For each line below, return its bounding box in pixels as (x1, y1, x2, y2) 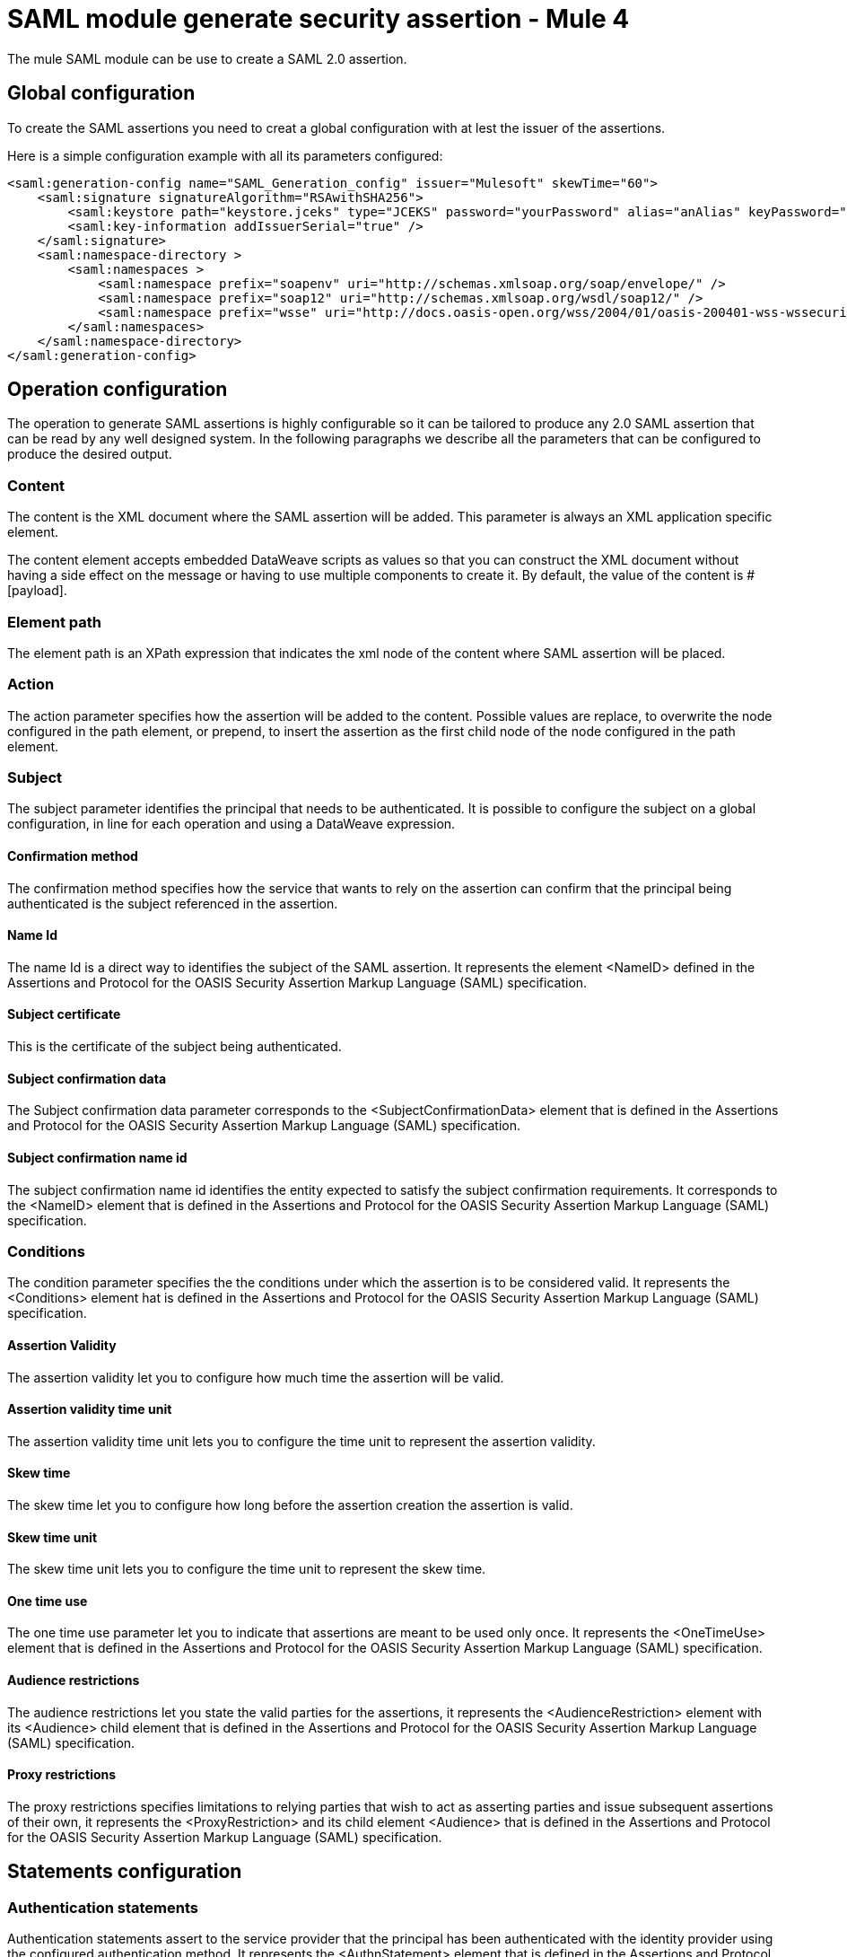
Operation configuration (7, 378, 228, 401)
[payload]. (7, 583, 67, 599)
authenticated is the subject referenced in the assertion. (7, 895, 338, 911)
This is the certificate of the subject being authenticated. (7, 1039, 342, 1055)
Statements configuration (7, 1860, 242, 1883)
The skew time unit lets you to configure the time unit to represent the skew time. (7, 1561, 486, 1577)
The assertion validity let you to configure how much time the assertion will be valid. (7, 1369, 504, 1385)
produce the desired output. (7, 446, 172, 462)
